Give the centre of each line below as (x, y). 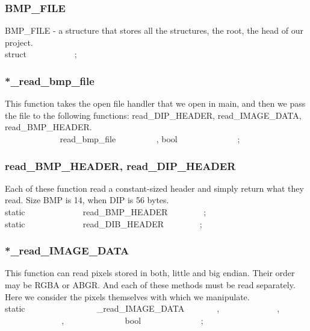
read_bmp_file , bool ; (150, 139)
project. (19, 42)
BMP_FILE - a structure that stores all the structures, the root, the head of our (154, 30)
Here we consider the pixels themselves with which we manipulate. (127, 296)
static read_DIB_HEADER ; (104, 223)
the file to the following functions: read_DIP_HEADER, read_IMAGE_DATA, (153, 115)
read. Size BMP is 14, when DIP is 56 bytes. (87, 200)
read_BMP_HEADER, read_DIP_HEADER (120, 165)
